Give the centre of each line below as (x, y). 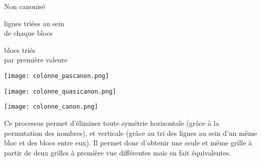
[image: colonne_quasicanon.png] (60, 91)
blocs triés (20, 50)
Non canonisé (25, 6)
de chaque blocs (29, 33)
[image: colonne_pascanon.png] (57, 76)
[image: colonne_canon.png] (51, 107)
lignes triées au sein (34, 23)
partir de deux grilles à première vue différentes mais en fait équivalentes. (118, 152)
